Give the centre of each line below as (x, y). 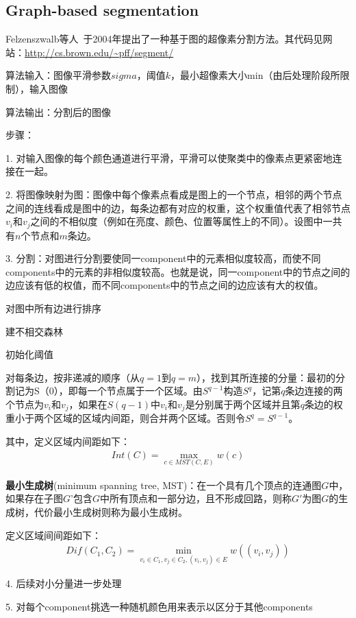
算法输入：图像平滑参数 (58, 75)
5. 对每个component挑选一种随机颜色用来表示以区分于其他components (159, 607)
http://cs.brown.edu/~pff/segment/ (99, 52)
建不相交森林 (34, 331)
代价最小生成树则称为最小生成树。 (111, 512)
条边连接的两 (314, 391)
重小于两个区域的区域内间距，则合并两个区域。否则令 (125, 418)
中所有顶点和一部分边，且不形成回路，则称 (195, 498)
